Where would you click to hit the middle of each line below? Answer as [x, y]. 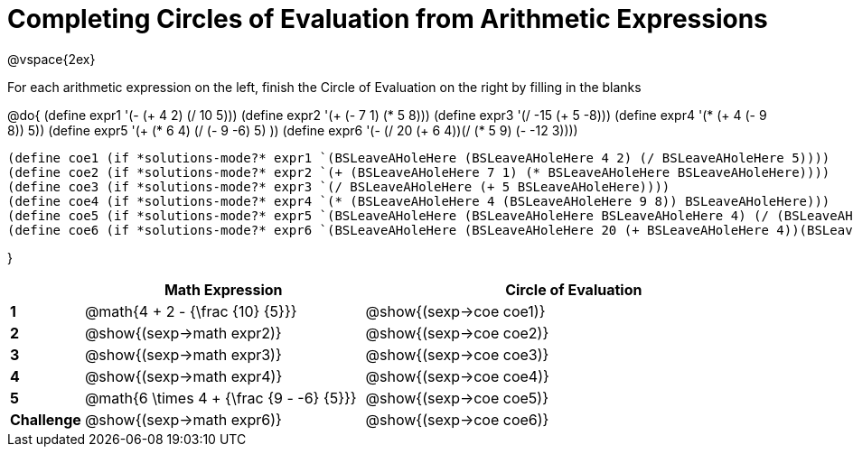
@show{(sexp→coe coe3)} [457, 354]
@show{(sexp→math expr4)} [183, 376]
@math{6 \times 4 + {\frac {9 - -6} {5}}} [220, 398]
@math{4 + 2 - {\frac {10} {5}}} [191, 311]
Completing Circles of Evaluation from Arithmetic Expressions [388, 19]
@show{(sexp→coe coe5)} [457, 398]
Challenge [46, 419]
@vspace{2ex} [52, 59]
